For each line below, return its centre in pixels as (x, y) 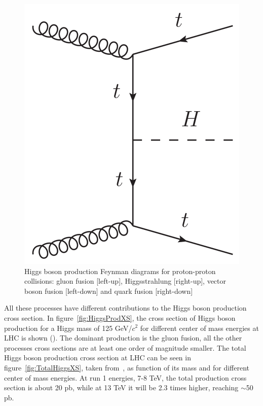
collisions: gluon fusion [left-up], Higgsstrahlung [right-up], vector (125, 281)
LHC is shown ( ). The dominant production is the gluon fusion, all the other (123, 338)
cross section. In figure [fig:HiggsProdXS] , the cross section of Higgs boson (120, 317)
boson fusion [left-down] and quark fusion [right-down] (109, 291)
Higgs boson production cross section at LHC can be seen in (98, 358)
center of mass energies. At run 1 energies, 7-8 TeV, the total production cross (125, 377)
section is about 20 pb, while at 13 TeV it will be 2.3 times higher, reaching (121, 387)
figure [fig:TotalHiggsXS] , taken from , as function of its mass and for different (127, 367)
